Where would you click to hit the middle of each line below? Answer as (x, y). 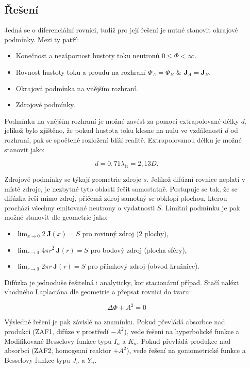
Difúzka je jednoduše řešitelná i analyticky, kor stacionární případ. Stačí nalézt (122, 282)
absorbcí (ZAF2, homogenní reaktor (58, 350)
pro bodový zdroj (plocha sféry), (139, 249)
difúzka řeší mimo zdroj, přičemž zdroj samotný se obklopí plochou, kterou (116, 198)
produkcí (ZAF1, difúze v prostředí (57, 331)
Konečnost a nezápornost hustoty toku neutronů (88, 56)
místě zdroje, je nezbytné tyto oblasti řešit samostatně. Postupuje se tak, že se (121, 188)
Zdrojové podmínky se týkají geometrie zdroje (73, 179)
